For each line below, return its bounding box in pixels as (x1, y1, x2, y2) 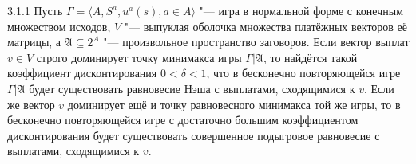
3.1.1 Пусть (7, 2, 63, 18)
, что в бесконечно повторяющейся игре (206, 64, 401, 81)
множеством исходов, (7, 18, 111, 34)
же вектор (7, 96, 55, 112)
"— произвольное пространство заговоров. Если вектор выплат (103, 33, 410, 50)
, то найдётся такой (263, 49, 358, 65)
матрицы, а (7, 33, 61, 50)
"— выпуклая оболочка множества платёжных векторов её (124, 18, 408, 34)
